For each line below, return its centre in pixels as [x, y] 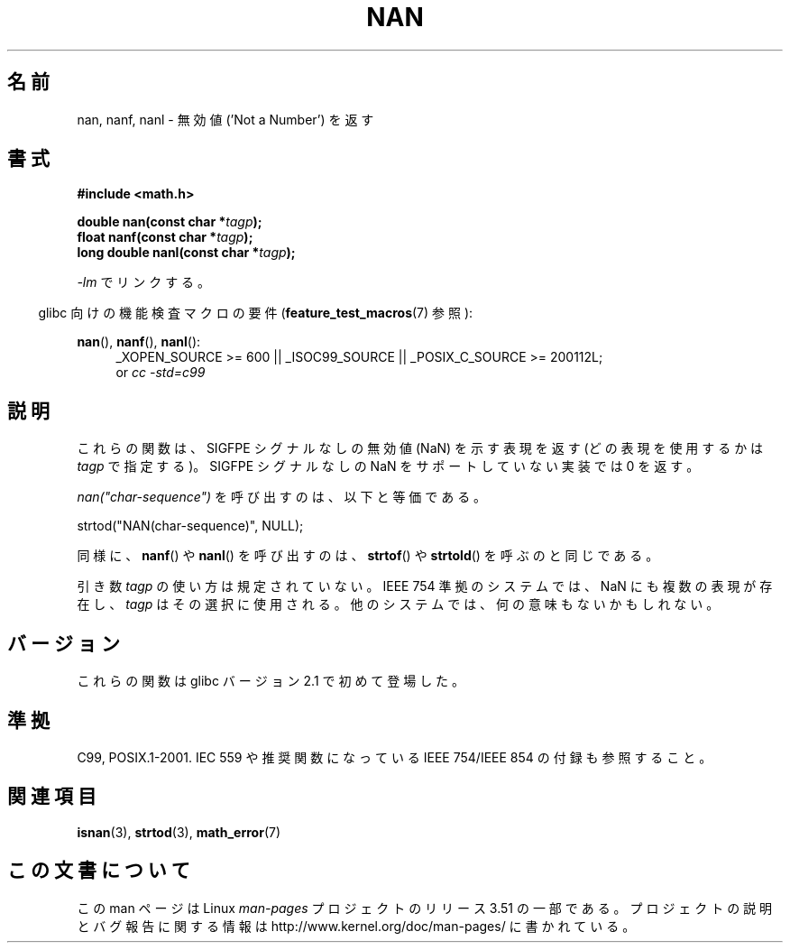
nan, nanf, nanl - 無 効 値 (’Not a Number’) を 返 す [225, 119]
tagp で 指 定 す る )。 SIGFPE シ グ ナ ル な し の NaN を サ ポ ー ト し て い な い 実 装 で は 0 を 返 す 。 [388, 466]
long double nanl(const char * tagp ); [186, 253]
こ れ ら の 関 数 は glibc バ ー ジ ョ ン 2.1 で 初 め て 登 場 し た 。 [271, 681]
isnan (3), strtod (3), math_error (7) [179, 832]
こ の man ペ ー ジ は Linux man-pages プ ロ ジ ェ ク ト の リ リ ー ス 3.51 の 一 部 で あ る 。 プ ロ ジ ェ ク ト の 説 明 [425, 908]
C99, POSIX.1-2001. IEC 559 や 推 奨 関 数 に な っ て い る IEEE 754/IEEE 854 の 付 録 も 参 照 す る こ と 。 [395, 757]
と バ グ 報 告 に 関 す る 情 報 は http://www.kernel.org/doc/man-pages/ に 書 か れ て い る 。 [356, 926]
